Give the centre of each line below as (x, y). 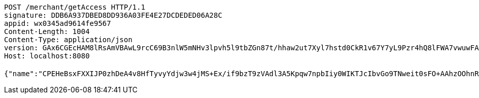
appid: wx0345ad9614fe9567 (58, 23)
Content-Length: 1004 (47, 31)
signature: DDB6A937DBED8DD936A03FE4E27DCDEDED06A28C (113, 15)
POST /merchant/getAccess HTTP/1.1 (75, 7)
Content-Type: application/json (68, 40)
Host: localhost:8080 (47, 56)
